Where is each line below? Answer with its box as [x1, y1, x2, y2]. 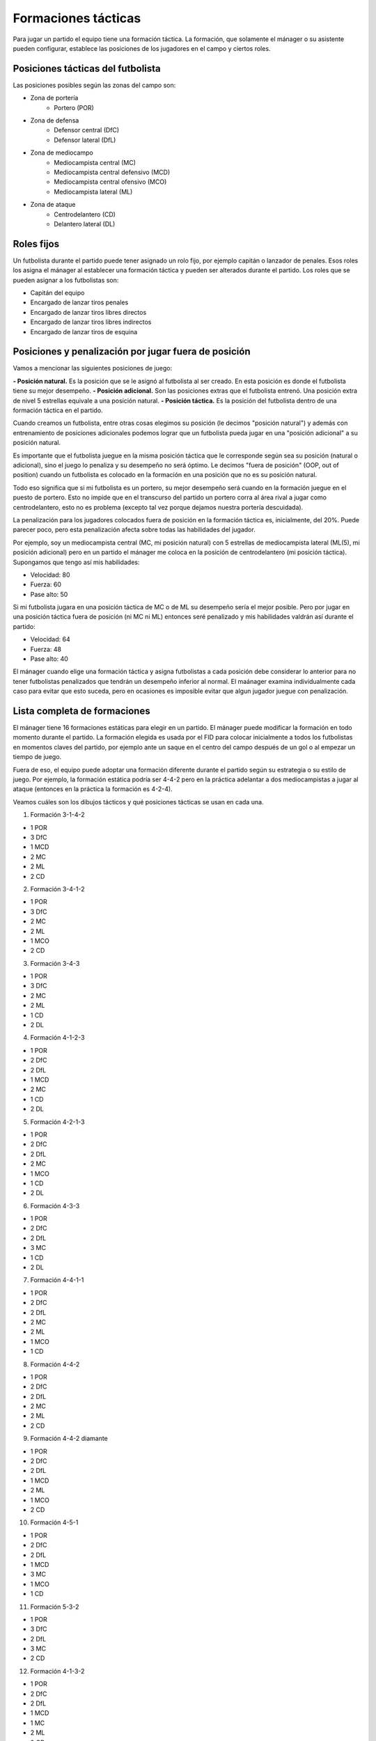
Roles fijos [13, 237, 59, 250]
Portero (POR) [54, 103, 94, 111]
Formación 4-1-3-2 [30, 1666, 85, 1675]
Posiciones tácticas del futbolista [13, 63, 162, 75]
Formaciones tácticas [13, 10, 141, 26]
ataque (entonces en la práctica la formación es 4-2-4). [13, 785, 173, 793]
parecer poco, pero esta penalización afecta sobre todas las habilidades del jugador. [13, 526, 256, 534]
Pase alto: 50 [30, 590, 68, 598]
